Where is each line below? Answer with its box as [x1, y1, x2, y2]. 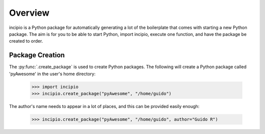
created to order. [9, 38, 43, 44]
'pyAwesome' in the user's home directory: [9, 71, 96, 77]
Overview [9, 7, 50, 18]
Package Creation [9, 51, 65, 59]
